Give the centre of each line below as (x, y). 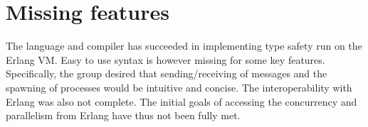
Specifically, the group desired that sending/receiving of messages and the (167, 73)
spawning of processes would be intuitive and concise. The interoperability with (179, 87)
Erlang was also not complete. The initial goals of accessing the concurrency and (182, 101)
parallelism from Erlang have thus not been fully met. (123, 115)
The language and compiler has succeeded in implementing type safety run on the (184, 46)
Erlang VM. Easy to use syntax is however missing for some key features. (165, 59)
